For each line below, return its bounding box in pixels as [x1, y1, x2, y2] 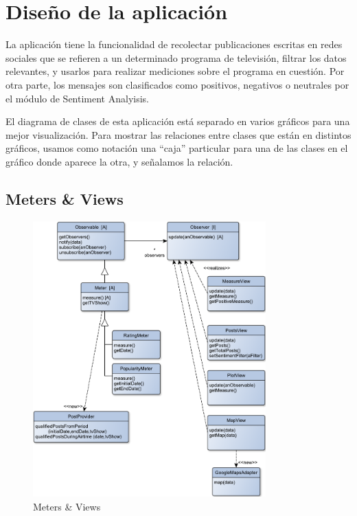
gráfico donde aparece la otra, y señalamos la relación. [5, 154, 233, 168]
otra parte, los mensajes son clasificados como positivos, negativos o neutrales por [5, 77, 349, 91]
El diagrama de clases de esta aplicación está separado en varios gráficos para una [5, 114, 350, 128]
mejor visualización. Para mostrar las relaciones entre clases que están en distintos [5, 127, 352, 142]
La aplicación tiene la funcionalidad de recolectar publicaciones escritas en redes [5, 37, 343, 52]
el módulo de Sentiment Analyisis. [5, 91, 149, 105]
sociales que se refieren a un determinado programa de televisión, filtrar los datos [5, 50, 347, 65]
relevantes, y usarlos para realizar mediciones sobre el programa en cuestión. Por [5, 64, 345, 78]
